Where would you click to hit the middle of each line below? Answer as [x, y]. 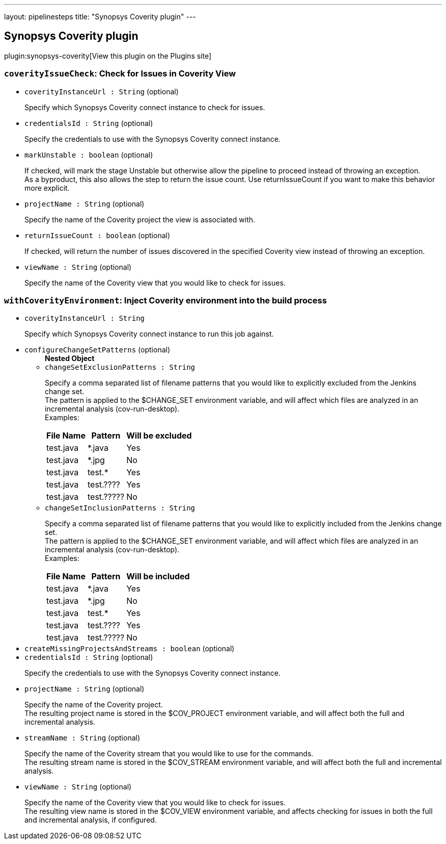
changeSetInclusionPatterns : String [120, 508]
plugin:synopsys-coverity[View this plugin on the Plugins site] [108, 56]
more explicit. [47, 188]
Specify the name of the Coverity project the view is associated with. [140, 219]
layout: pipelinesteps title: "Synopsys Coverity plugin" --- [100, 17]
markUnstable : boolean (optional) [89, 155]
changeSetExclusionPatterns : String [120, 367]
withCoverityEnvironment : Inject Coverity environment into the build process [165, 300]
